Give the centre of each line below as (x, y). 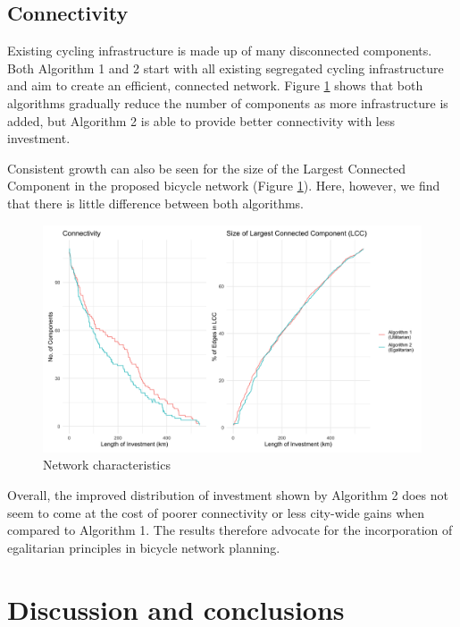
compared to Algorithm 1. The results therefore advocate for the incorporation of (230, 530)
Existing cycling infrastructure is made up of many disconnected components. (220, 51)
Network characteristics (107, 465)
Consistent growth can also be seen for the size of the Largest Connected (206, 168)
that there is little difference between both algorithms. (155, 203)
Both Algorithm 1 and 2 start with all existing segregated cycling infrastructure (226, 68)
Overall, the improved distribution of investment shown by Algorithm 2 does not (228, 494)
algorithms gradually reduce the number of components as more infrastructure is (228, 102)
